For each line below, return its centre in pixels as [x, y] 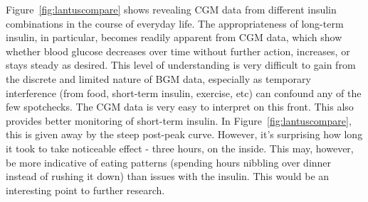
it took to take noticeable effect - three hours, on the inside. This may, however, [180, 148]
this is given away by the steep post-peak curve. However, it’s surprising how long [184, 134]
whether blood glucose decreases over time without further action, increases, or [178, 51]
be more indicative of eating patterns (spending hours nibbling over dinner [169, 162]
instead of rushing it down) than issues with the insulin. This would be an [168, 176]
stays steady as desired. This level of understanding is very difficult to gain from [181, 65]
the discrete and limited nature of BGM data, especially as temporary [158, 78]
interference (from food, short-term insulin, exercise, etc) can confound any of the [184, 92]
